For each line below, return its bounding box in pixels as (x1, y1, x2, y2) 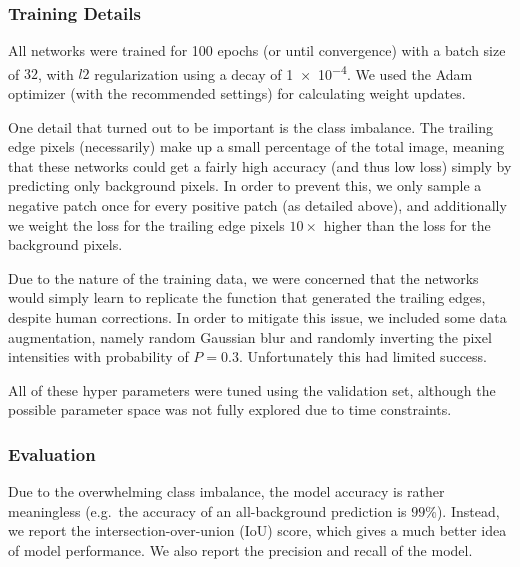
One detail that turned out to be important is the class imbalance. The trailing (8, 116, 493, 137)
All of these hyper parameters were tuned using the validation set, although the (8, 379, 496, 400)
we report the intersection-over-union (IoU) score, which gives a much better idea (8, 520, 507, 541)
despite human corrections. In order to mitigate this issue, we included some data (8, 307, 507, 327)
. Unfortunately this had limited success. (238, 346, 487, 367)
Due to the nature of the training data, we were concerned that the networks (8, 267, 479, 288)
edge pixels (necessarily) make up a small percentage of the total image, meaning (8, 136, 505, 157)
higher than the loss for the (323, 214, 491, 235)
